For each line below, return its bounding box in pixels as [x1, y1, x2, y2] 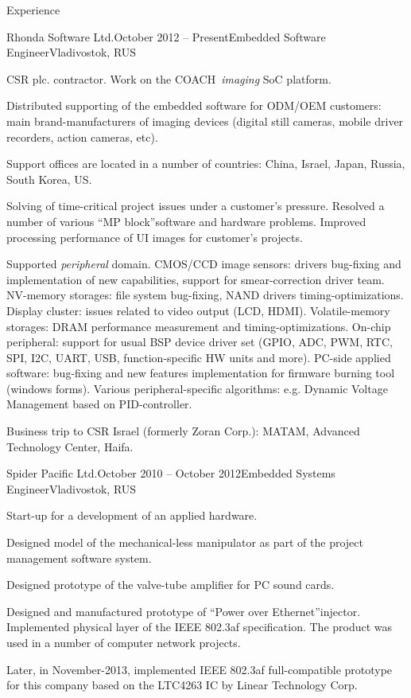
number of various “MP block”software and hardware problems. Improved [6, 213, 366, 229]
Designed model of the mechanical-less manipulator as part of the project [6, 534, 363, 551]
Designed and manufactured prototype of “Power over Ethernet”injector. [6, 602, 361, 619]
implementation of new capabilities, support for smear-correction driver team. [6, 271, 385, 287]
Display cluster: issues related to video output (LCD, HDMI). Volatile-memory [6, 302, 390, 318]
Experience [6, 2, 60, 18]
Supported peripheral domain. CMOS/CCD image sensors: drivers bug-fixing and [6, 255, 401, 272]
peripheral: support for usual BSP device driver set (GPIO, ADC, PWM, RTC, [6, 333, 393, 350]
